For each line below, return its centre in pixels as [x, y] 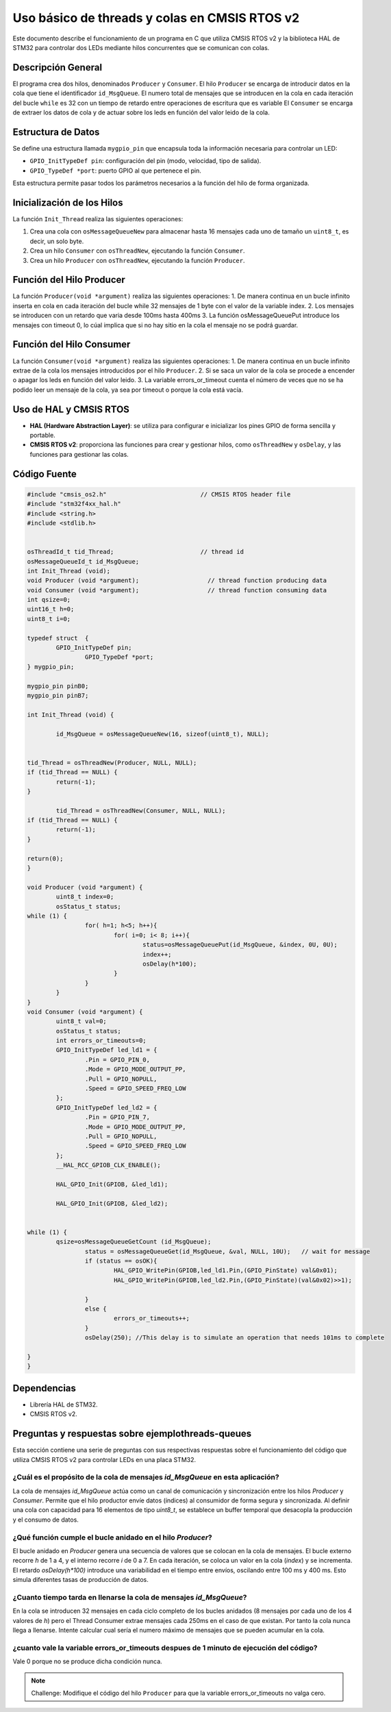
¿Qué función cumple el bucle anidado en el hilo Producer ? [112, 1537]
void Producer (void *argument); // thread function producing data [177, 581]
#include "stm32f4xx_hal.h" [74, 504]
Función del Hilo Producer [69, 280]
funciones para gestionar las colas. [79, 454]
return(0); [45, 858]
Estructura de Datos [56, 132]
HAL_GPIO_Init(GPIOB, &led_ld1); [112, 1184]
